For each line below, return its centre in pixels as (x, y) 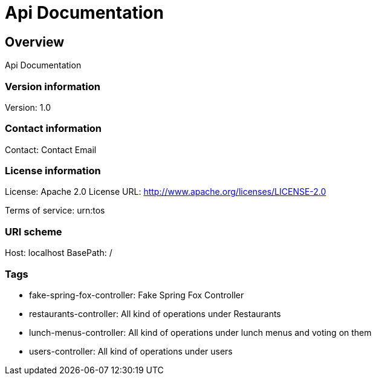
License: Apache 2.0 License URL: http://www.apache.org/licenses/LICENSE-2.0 (166, 192)
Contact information (53, 129)
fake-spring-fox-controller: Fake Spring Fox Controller (137, 295)
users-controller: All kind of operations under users (131, 351)
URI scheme (34, 231)
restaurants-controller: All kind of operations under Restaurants (155, 313)
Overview (35, 42)
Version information (53, 86)
